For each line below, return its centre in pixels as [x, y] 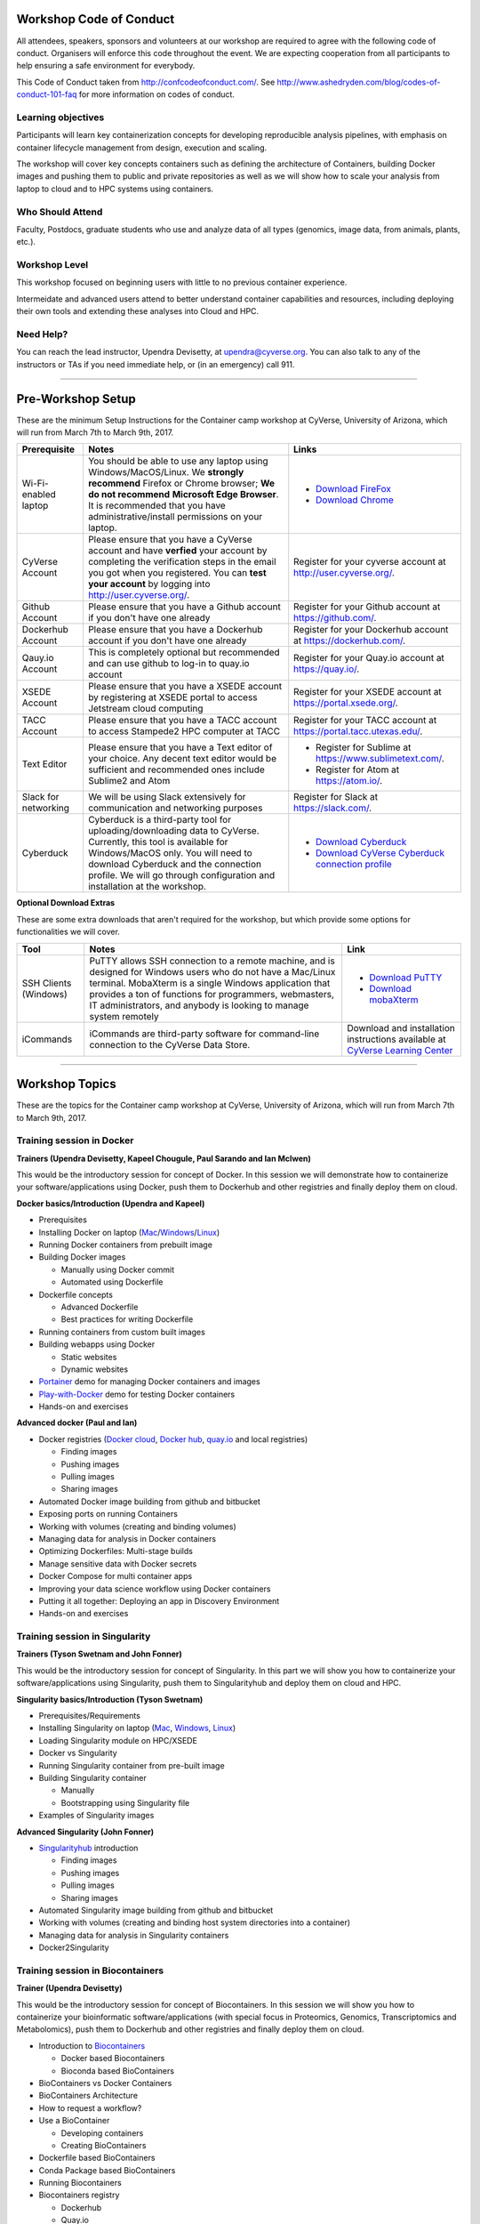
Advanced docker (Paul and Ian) [77, 1422]
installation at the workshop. [147, 887]
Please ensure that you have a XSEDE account [185, 687]
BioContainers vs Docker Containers [105, 2083]
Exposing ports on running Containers [108, 1514]
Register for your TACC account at [365, 721]
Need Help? [42, 334]
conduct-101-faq [47, 94]
